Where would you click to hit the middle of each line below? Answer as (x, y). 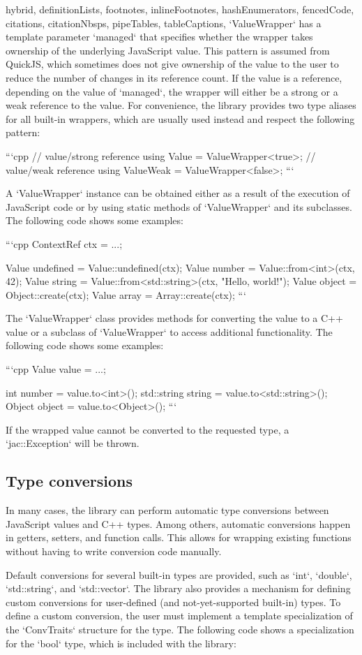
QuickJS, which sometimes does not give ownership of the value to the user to (172, 64)
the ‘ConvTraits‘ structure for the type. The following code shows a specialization (180, 629)
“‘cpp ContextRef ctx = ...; (64, 243)
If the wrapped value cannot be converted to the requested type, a (148, 429)
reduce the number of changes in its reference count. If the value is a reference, (174, 77)
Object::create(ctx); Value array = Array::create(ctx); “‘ (126, 294)
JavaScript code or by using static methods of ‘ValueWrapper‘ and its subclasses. (179, 206)
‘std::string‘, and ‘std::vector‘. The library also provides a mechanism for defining (178, 588)
